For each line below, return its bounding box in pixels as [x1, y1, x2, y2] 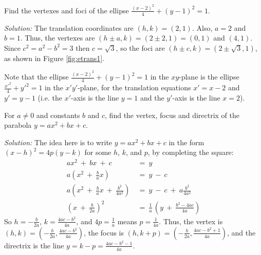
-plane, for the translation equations [78, 82, 191, 93]
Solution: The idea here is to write [4, 136, 113, 147]
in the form [169, 136, 204, 147]
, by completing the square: [147, 147, 234, 158]
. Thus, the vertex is [159, 215, 223, 226]
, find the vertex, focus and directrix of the [105, 109, 240, 120]
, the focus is [84, 227, 124, 238]
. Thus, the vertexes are [20, 32, 95, 43]
